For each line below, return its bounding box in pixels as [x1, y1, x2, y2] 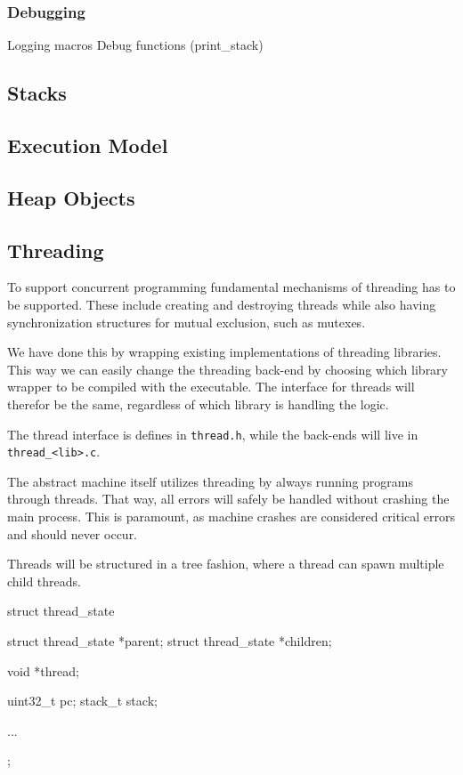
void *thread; [7, 661, 79, 680]
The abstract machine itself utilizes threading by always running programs [7, 472, 413, 490]
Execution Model [7, 131, 168, 158]
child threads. [7, 571, 81, 590]
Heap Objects [7, 183, 135, 211]
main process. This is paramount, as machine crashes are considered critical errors [7, 507, 456, 526]
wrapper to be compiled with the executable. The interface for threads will [7, 377, 415, 396]
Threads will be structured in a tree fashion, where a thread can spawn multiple [7, 554, 444, 573]
